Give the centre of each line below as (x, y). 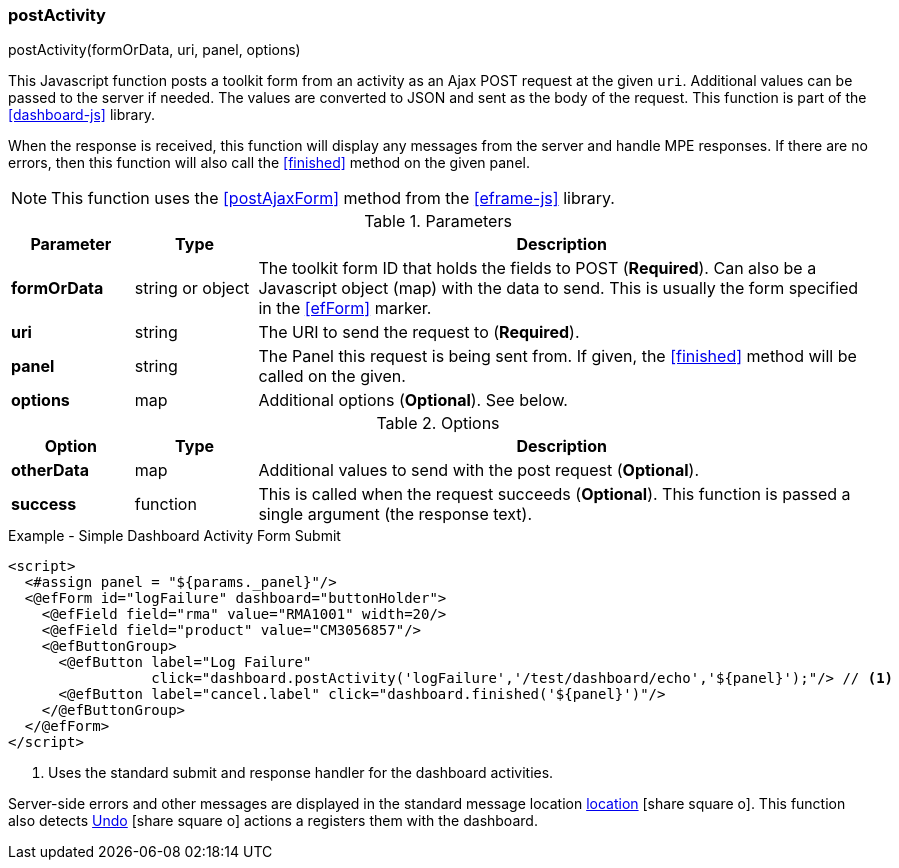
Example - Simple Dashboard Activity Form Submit (174, 536)
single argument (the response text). (395, 514)
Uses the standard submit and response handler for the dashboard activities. (301, 773)
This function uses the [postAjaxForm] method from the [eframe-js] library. (333, 198)
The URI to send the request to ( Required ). (419, 332)
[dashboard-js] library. (82, 115)
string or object (192, 288)
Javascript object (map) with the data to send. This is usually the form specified (558, 288)
